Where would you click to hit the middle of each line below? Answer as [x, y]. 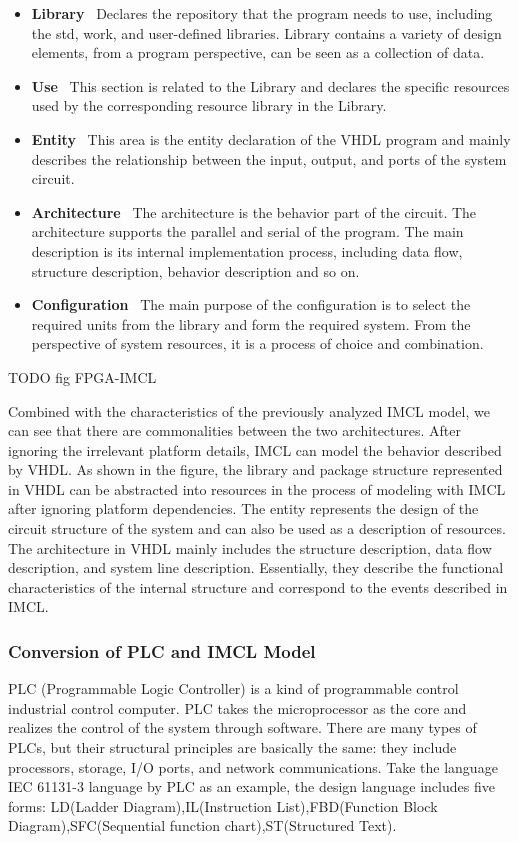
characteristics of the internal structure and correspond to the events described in [258, 586]
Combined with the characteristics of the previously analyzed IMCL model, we [249, 410]
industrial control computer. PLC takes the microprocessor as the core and [237, 707]
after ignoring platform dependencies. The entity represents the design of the [243, 508]
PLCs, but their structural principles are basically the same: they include [232, 747]
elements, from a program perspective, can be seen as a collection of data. [258, 52]
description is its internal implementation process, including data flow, [247, 250]
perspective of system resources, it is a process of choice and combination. [257, 343]
